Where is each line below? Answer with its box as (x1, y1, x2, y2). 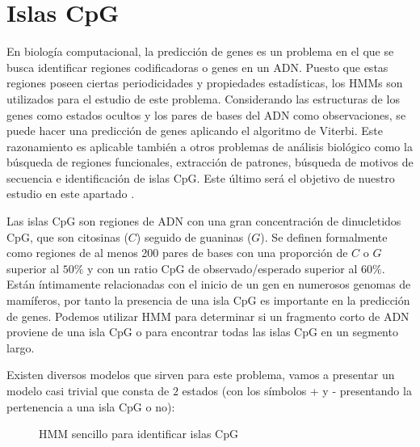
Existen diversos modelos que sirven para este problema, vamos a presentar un (6, 366, 395, 383)
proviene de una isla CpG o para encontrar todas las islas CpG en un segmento (6, 323, 398, 340)
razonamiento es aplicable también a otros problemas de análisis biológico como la (6, 137, 413, 154)
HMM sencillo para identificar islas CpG (39, 425, 238, 442)
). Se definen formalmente (260, 228, 388, 245)
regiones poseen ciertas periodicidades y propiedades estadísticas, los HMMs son (6, 74, 403, 91)
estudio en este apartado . (6, 185, 135, 202)
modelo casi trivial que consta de (6, 382, 170, 399)
